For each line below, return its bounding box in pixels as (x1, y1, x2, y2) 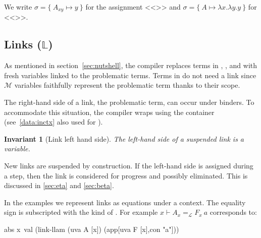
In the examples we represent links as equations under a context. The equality (4, 197, 246, 207)
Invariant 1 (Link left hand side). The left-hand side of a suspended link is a (4, 133, 244, 144)
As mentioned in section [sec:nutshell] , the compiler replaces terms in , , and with (4, 60, 257, 71)
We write (4, 2, 32, 12)
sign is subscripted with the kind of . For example (4, 207, 158, 217)
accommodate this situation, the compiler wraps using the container (4, 106, 215, 117)
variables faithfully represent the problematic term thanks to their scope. (14, 80, 240, 90)
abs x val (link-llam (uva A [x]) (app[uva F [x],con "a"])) (4, 223, 179, 234)
